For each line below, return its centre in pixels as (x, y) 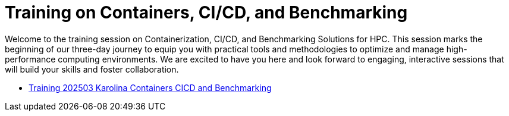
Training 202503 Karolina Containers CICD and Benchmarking (150, 87)
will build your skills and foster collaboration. (92, 69)
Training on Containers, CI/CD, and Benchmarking (206, 12)
